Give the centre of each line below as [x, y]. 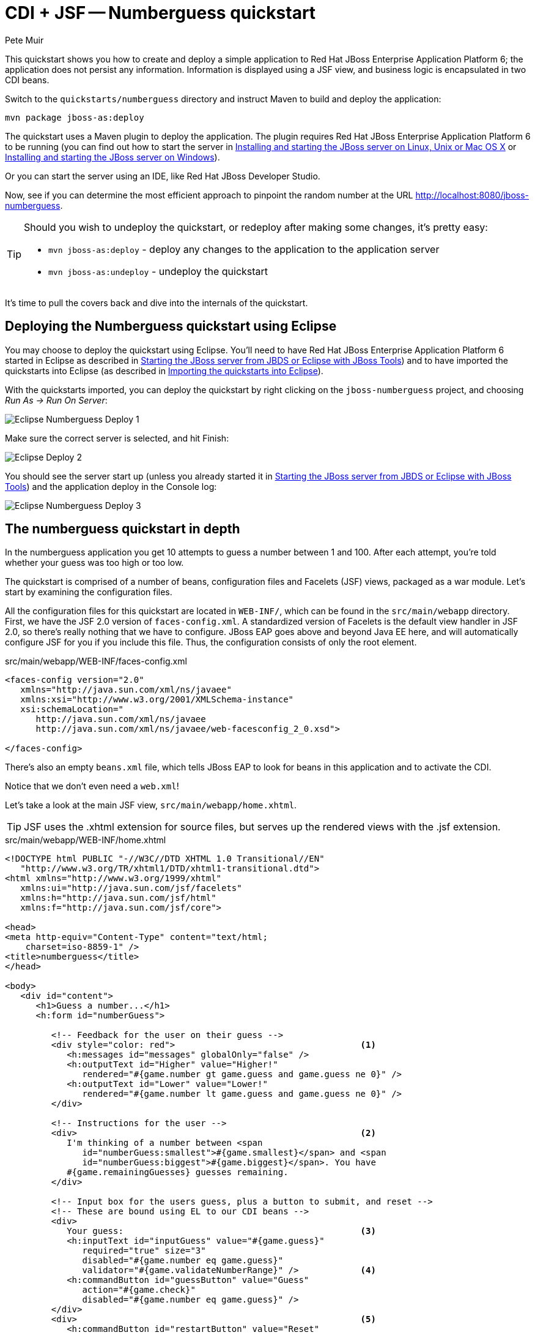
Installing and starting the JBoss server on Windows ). [113, 157]
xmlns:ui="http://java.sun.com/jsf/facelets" [131, 888]
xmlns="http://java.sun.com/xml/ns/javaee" [126, 690]
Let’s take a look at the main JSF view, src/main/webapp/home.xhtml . [151, 805]
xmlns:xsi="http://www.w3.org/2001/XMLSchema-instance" [157, 700]
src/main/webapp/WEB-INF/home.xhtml [86, 840]
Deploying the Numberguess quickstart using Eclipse [171, 326]
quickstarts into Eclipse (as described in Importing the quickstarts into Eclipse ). [164, 370]
